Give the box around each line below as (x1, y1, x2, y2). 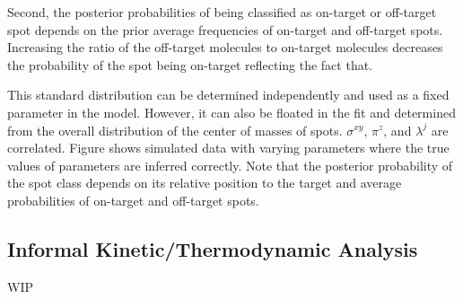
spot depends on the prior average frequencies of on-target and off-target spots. (7, 20, 443, 39)
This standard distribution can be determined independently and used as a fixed (7, 85, 450, 104)
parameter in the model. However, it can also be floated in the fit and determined (7, 102, 456, 121)
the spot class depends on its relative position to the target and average (7, 173, 402, 192)
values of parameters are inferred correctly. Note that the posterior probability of (7, 155, 453, 174)
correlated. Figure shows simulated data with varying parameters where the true (7, 138, 450, 157)
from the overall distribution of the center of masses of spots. (7, 120, 343, 139)
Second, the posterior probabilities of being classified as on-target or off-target (7, 3, 437, 21)
